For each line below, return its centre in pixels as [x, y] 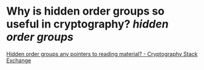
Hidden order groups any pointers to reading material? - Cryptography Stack [102, 54]
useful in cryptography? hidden [87, 24]
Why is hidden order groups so [86, 11]
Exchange [19, 60]
